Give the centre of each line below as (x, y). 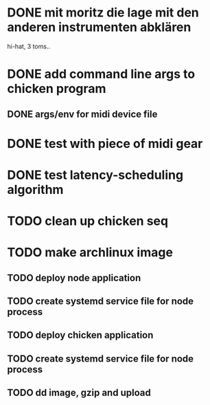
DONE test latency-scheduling (95, 175)
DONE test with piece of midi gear (105, 143)
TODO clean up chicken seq (88, 221)
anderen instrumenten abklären (99, 27)
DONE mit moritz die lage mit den (103, 13)
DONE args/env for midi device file (82, 114)
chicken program (57, 89)
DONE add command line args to (101, 74)
